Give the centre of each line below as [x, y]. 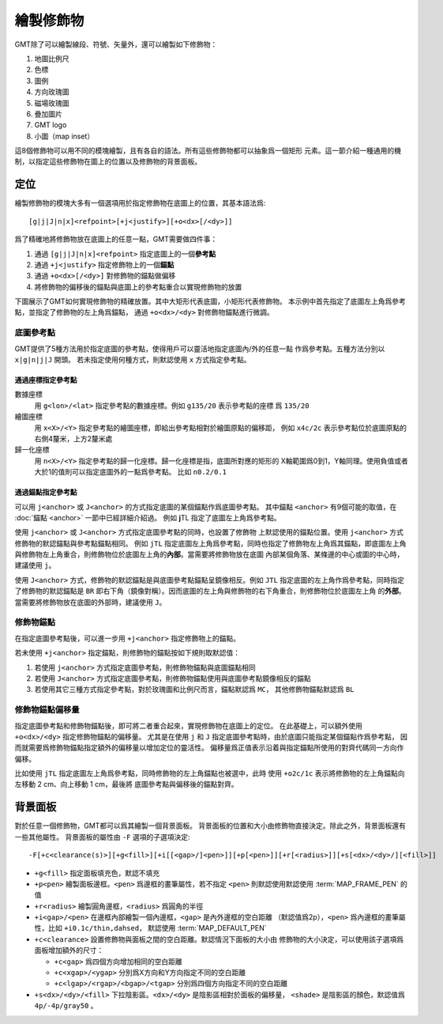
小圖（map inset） [64, 136]
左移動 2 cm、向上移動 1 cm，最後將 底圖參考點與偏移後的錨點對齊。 [126, 784]
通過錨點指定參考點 [46, 492]
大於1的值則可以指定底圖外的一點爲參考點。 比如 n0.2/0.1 [131, 472]
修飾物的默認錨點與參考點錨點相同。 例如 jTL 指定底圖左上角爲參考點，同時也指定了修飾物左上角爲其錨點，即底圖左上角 [210, 543]
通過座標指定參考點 [46, 380]
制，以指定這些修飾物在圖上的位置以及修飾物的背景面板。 [108, 161]
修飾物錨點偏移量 [47, 710]
